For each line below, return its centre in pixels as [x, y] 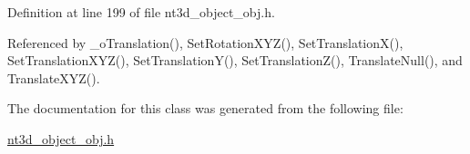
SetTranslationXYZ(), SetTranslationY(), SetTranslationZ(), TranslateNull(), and [235, 60]
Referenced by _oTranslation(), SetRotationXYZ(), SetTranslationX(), [205, 42]
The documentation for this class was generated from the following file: [205, 108]
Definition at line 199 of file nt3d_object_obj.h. [141, 12]
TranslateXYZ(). [54, 77]
